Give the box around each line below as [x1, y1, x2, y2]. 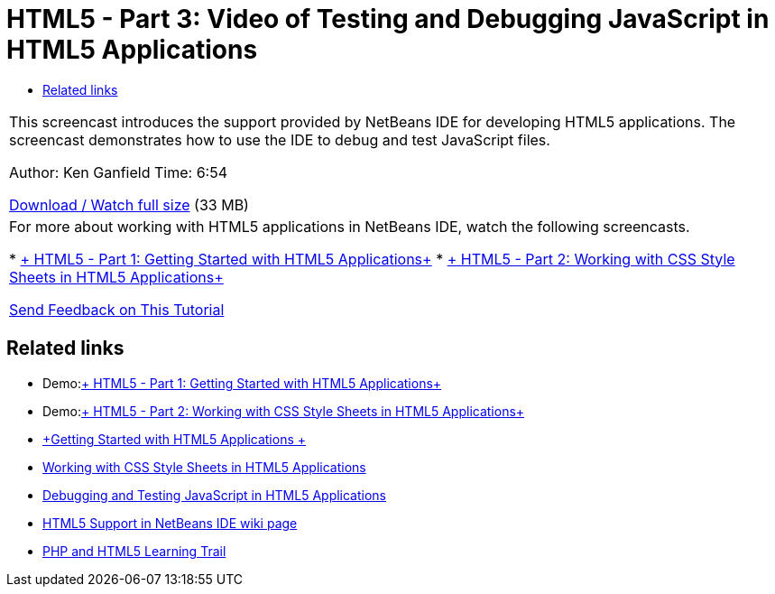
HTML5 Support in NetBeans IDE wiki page [42, 515, 298, 531]
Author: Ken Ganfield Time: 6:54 [9, 162, 228, 181]
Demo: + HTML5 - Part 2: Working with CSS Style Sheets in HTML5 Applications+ [42, 403, 525, 419]
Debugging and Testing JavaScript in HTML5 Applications [42, 487, 387, 503]
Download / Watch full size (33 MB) [9, 195, 249, 214]
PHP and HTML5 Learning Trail [42, 543, 226, 559]
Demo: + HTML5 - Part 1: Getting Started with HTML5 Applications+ [42, 375, 442, 391]
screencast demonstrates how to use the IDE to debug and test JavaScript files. [9, 130, 550, 149]
